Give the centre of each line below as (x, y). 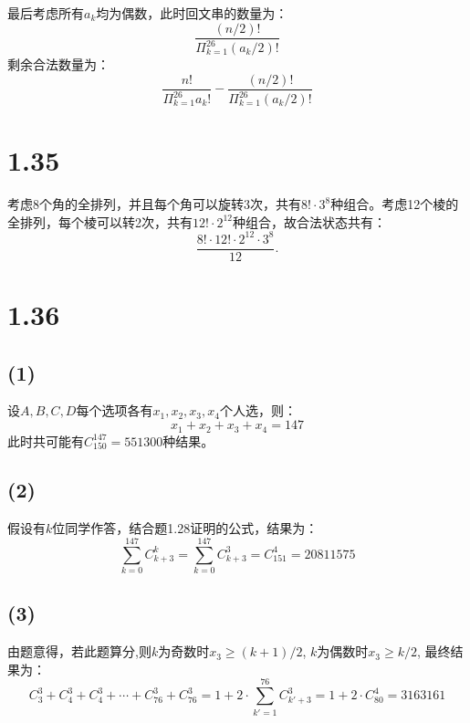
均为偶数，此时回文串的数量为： (192, 13)
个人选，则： (258, 410)
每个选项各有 (115, 410)
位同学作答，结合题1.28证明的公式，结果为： (185, 528)
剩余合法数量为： (58, 64)
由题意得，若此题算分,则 (79, 651)
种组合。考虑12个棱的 (395, 204)
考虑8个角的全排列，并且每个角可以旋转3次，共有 (154, 204)
